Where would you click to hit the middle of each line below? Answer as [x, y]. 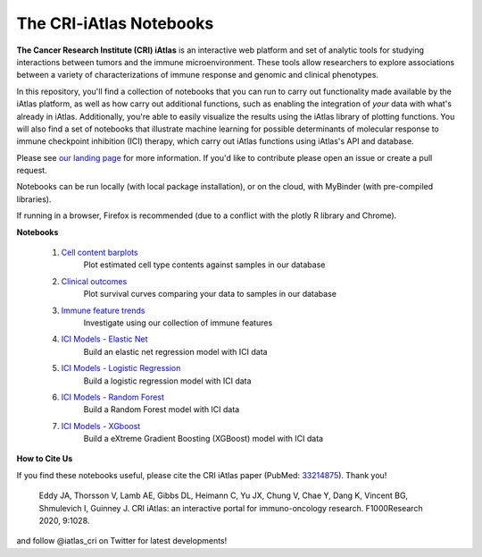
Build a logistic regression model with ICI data [167, 381]
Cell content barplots [100, 253]
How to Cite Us [45, 459]
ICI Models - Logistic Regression [121, 368]
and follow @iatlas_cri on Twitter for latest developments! [122, 541]
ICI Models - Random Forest [113, 397]
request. [32, 171]
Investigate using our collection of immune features [178, 323]
